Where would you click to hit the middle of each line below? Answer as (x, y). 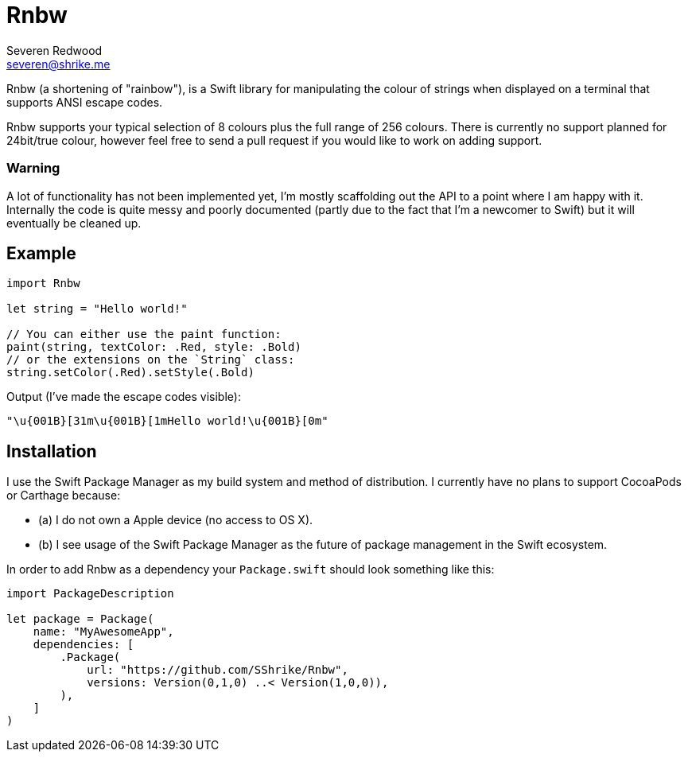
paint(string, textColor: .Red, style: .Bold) (154, 347)
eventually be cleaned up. (74, 223)
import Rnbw (43, 284)
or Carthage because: (64, 496)
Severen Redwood (54, 50)
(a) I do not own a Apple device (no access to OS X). (176, 520)
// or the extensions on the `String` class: (151, 360)
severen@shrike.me (58, 64)
